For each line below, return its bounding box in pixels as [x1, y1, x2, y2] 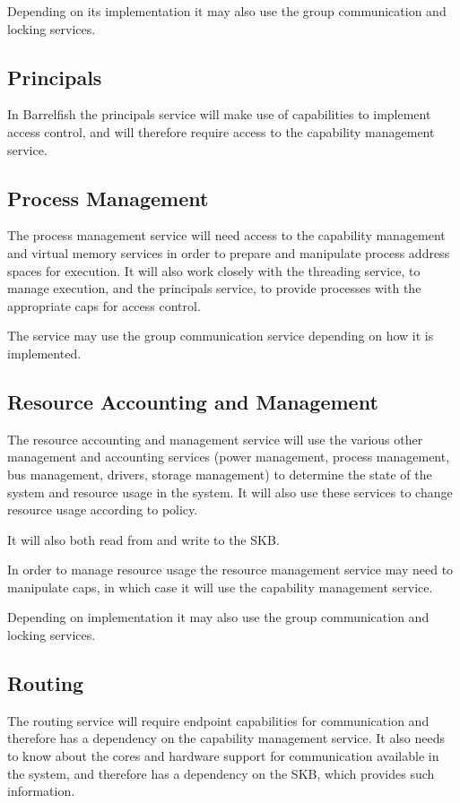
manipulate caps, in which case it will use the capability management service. [7, 577, 433, 596]
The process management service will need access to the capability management [7, 226, 446, 245]
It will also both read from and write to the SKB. [7, 530, 280, 548]
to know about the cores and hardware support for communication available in [7, 747, 439, 765]
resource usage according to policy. [7, 500, 198, 519]
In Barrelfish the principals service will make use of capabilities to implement [7, 105, 431, 124]
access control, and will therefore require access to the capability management [7, 122, 435, 141]
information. [7, 781, 75, 800]
